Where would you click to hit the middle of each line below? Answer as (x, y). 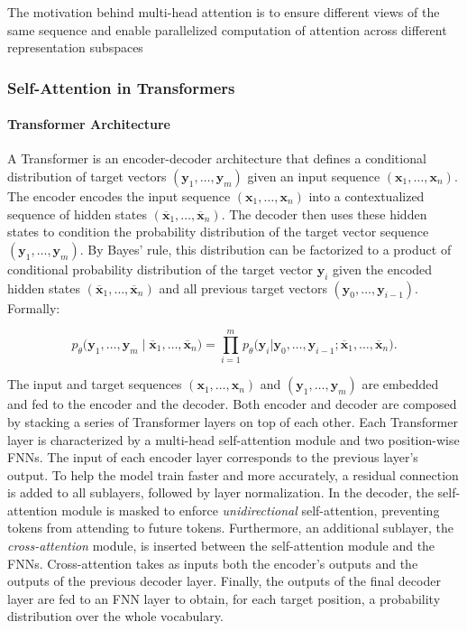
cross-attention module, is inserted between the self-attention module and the (221, 546)
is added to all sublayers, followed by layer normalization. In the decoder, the (220, 492)
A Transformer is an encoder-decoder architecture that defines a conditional (217, 158)
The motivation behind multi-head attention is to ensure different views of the (224, 12)
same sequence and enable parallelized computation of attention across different (227, 29)
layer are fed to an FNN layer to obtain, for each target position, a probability (224, 598)
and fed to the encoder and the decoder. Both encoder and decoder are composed (232, 404)
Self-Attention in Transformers (121, 87)
